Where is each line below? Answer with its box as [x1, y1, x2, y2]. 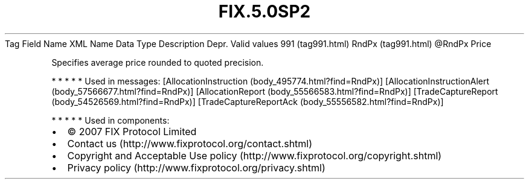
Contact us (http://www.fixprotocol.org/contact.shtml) [67, 137, 313, 150]
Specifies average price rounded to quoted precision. [51, 57, 264, 68]
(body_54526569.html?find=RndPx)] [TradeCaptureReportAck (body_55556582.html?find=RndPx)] [51, 96, 444, 107]
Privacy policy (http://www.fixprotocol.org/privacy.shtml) [67, 161, 325, 174]
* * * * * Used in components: [51, 115, 170, 125]
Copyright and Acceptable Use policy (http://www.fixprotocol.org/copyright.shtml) [67, 149, 442, 162]
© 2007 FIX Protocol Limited [67, 125, 197, 138]
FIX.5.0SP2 [218, 1, 311, 22]
